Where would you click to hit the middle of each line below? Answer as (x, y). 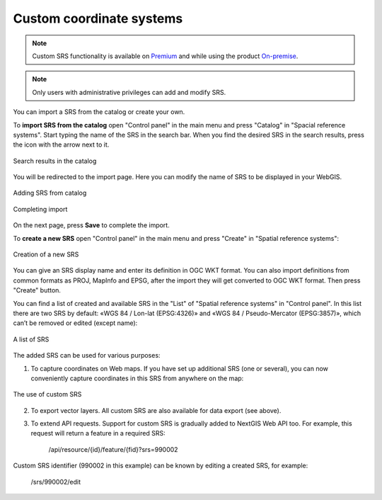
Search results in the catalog (55, 161)
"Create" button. (37, 290)
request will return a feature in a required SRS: (98, 433)
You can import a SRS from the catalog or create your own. (99, 112)
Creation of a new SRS (46, 254)
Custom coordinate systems (98, 18)
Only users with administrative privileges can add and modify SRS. (129, 92)
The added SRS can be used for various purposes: (87, 356)
